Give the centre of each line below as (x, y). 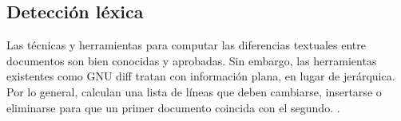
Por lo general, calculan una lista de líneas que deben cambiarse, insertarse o (194, 91)
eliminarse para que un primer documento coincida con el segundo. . (173, 107)
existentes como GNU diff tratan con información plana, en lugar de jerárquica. (201, 76)
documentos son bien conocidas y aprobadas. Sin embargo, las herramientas (192, 60)
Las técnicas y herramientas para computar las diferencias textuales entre (187, 45)
